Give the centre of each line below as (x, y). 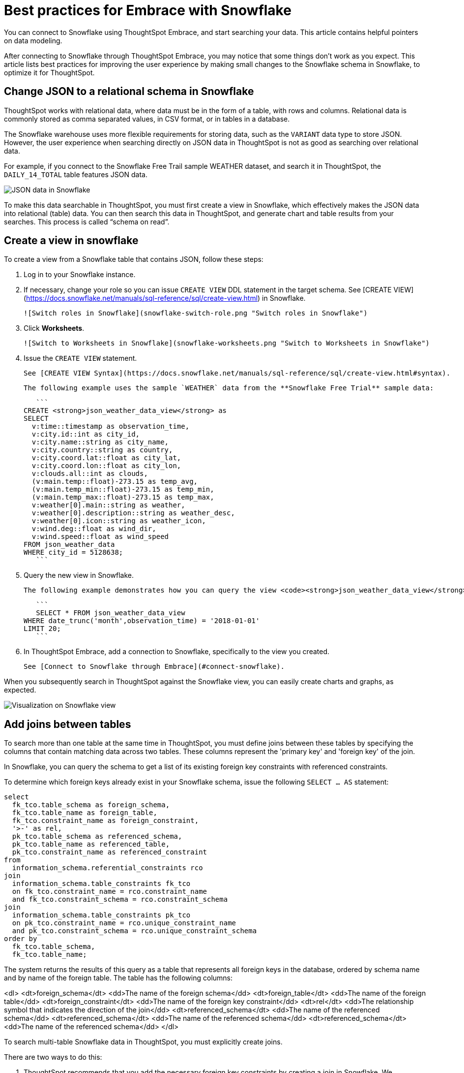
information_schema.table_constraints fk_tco (101, 884)
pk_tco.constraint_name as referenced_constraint (110, 852)
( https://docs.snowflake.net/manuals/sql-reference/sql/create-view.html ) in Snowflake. (165, 298)
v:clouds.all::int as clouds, (90, 474)
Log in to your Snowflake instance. (80, 275)
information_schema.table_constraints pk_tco (101, 915)
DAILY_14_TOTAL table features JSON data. (76, 174)
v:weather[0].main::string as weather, (108, 505)
